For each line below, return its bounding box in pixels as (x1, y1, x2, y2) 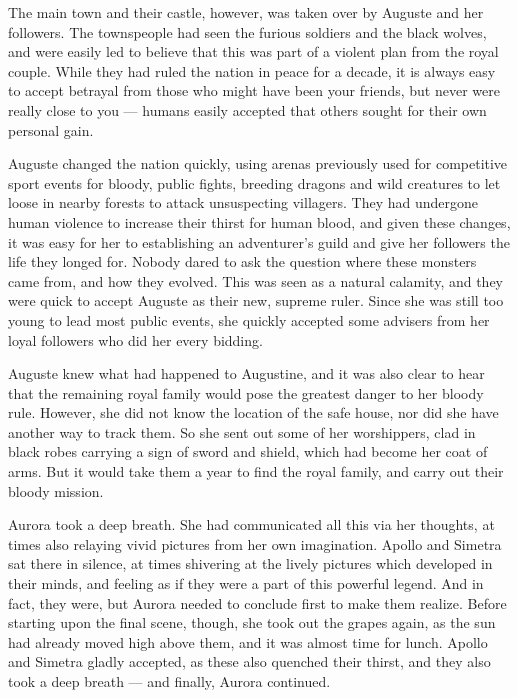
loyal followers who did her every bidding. (8, 329, 263, 350)
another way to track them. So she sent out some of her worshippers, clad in (8, 421, 476, 442)
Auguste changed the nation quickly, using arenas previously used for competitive (8, 153, 508, 174)
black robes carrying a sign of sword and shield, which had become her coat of (8, 441, 488, 462)
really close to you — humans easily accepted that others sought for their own (8, 99, 487, 120)
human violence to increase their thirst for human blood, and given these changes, (8, 211, 511, 232)
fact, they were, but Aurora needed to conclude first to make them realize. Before (8, 592, 507, 613)
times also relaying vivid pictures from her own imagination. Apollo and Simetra (8, 533, 502, 554)
